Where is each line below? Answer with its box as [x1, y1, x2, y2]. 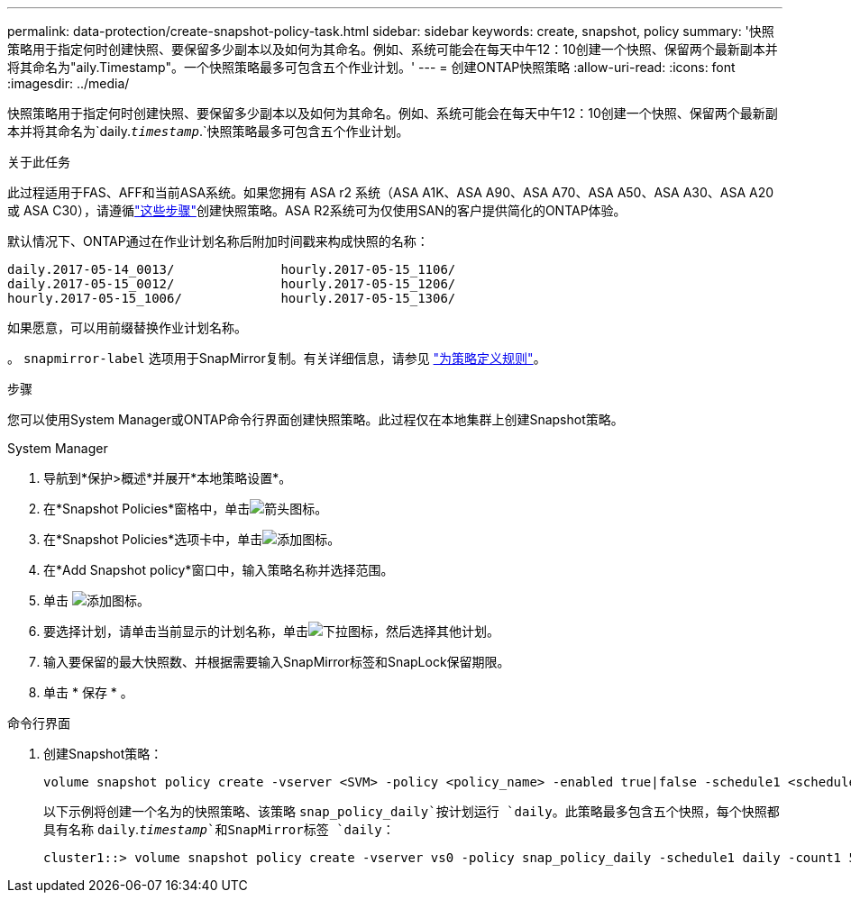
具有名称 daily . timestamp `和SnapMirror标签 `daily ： [43, 822, 395, 837]
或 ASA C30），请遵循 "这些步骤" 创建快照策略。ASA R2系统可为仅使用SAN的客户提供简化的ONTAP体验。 [7, 203, 627, 218]
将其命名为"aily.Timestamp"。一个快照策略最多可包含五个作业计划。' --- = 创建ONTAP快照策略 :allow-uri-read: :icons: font [7, 59, 736, 75]
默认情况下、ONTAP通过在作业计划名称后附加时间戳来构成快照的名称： [7, 233, 429, 249]
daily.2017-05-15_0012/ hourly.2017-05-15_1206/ [7, 277, 456, 291]
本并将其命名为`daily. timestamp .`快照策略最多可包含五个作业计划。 [7, 123, 409, 139]
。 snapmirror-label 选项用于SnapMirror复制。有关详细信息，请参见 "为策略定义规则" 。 [7, 350, 546, 366]
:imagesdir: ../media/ [7, 76, 130, 91]
